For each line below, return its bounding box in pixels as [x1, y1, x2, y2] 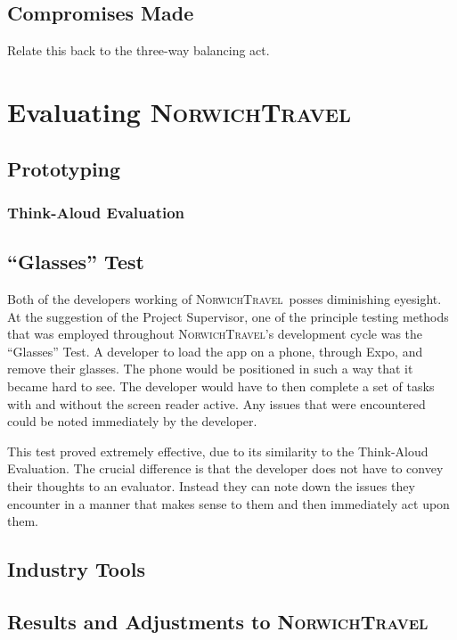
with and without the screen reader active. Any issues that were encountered [7, 394, 426, 413]
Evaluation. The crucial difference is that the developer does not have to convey [7, 459, 444, 478]
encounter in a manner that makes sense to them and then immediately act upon [7, 494, 450, 513]
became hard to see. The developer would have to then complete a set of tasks [7, 376, 435, 395]
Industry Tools [7, 555, 145, 583]
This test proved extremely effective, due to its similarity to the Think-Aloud [7, 441, 428, 460]
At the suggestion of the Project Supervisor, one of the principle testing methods [7, 307, 449, 325]
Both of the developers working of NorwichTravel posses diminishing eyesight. [7, 290, 442, 308]
